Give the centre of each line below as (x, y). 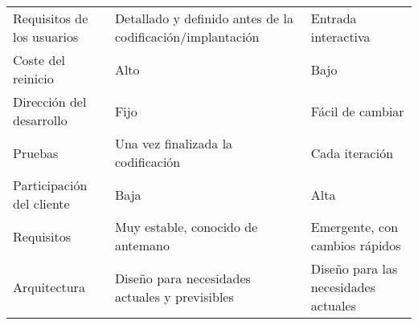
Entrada (334, 18)
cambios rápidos (356, 245)
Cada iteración (352, 152)
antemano (142, 245)
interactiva (340, 37)
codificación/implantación (187, 37)
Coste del (39, 60)
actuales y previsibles (174, 296)
